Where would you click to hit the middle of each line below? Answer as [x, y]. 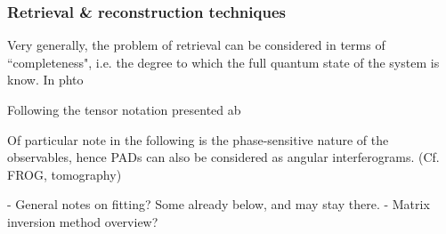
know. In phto [45, 80]
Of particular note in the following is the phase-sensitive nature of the [198, 139]
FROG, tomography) [65, 174]
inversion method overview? [83, 221]
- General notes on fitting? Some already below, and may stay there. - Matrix [219, 204]
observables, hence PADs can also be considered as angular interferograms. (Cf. [223, 157]
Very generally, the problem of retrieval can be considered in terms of [196, 45]
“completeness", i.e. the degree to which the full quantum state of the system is [223, 62]
